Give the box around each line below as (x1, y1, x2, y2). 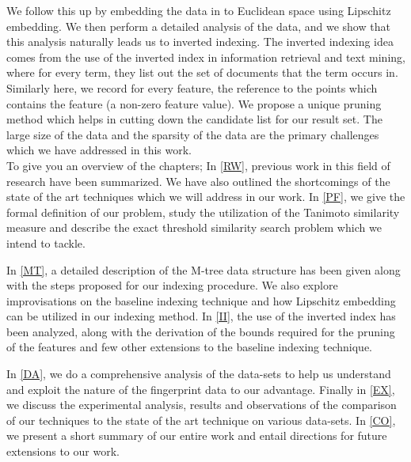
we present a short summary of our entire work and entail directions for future (6, 427, 387, 444)
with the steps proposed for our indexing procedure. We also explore (6, 277, 338, 293)
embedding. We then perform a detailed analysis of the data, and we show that (6, 17, 390, 34)
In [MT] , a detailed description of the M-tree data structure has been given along (6, 261, 401, 278)
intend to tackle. (6, 234, 86, 251)
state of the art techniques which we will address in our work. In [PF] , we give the (6, 188, 405, 205)
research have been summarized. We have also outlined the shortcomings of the (6, 172, 390, 189)
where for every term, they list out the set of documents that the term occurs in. (6, 64, 398, 81)
